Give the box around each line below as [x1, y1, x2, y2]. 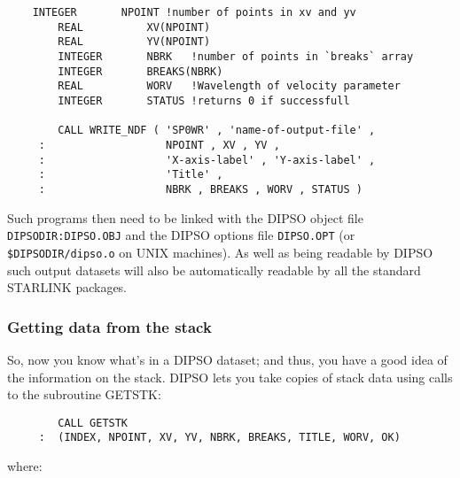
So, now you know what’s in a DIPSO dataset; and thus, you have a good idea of [7, 350, 448, 368]
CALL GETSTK [58, 416, 129, 429]
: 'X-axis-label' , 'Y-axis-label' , [38, 153, 376, 166]
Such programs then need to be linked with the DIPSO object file [7, 208, 363, 227]
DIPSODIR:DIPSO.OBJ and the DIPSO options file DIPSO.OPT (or [7, 226, 355, 244]
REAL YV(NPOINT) [58, 35, 211, 49]
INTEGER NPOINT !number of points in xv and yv [32, 6, 356, 19]
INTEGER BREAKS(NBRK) [58, 65, 223, 78]
